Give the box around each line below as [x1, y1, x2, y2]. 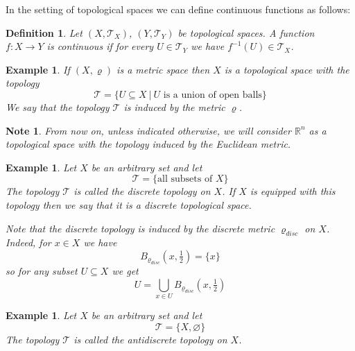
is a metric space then [116, 62, 210, 76]
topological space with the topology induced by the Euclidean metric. [6, 137, 291, 151]
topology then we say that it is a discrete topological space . [6, 197, 252, 212]
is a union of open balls [163, 89, 262, 100]
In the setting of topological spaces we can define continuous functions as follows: [6, 2, 351, 16]
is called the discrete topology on [73, 184, 211, 198]
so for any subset [6, 264, 78, 278]
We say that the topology [6, 99, 110, 114]
